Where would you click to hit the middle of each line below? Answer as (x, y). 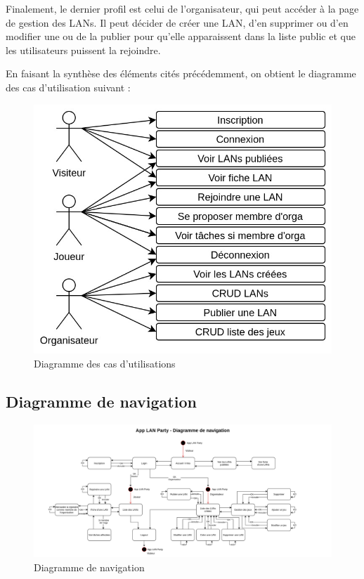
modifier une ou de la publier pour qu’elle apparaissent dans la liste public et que (181, 36)
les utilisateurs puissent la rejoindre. (83, 50)
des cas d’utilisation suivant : (68, 87)
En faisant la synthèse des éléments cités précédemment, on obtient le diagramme (181, 73)
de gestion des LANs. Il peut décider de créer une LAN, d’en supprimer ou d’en (177, 22)
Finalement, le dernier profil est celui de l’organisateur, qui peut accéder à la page (182, 8)
